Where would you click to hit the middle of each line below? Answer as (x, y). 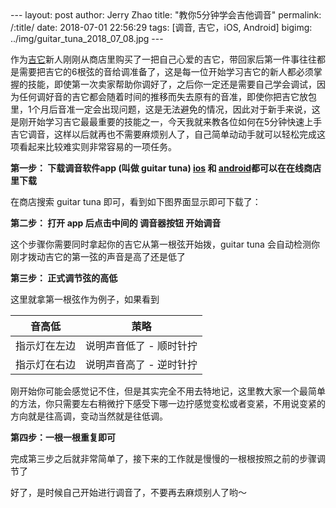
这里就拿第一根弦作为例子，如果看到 (85, 299)
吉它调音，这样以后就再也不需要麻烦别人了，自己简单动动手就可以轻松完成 (163, 134)
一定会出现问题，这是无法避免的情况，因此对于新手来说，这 (197, 109)
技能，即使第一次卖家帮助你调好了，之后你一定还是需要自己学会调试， (172, 84)
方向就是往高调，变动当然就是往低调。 (89, 416)
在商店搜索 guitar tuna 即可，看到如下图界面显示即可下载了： (136, 201)
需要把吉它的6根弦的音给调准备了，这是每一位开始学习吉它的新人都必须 (166, 71)
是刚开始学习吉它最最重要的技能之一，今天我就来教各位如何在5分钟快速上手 (166, 121)
